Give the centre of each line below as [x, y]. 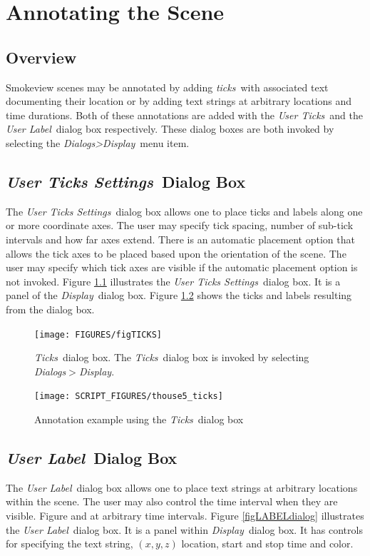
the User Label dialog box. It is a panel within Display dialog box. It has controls [184, 529]
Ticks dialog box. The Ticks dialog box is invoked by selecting [172, 357]
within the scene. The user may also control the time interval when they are [172, 501]
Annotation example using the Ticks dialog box [139, 419]
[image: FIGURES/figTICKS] [98, 334]
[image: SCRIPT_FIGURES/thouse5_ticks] [129, 396]
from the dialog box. [50, 309]
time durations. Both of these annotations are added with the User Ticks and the [185, 115]
